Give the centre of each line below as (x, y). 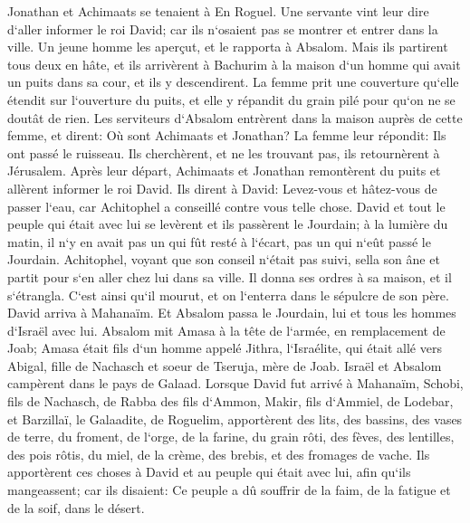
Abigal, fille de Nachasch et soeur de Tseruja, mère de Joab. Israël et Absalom (225, 365)
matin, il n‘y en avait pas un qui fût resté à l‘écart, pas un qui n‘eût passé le (219, 241)
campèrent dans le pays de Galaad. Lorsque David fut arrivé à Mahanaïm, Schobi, (235, 383)
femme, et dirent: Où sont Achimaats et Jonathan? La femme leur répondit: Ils (227, 135)
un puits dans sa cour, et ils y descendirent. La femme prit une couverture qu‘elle (233, 82)
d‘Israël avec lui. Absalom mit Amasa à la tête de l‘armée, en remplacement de (226, 330)
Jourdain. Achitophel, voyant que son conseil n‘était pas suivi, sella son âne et (224, 259)
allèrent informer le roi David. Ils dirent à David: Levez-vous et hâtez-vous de (222, 188)
